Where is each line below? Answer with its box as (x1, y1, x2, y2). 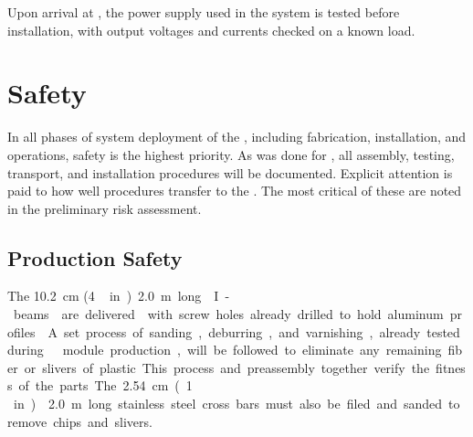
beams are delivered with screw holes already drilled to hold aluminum (13, 304, 444, 324)
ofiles (7, 322, 36, 341)
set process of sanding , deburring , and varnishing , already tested (63, 322, 460, 341)
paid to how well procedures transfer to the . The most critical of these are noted (7, 181, 462, 200)
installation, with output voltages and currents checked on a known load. (7, 20, 415, 39)
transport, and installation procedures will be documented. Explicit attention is (7, 163, 453, 182)
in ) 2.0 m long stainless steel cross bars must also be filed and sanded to (13, 394, 460, 413)
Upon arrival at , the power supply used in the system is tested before (7, 3, 400, 21)
